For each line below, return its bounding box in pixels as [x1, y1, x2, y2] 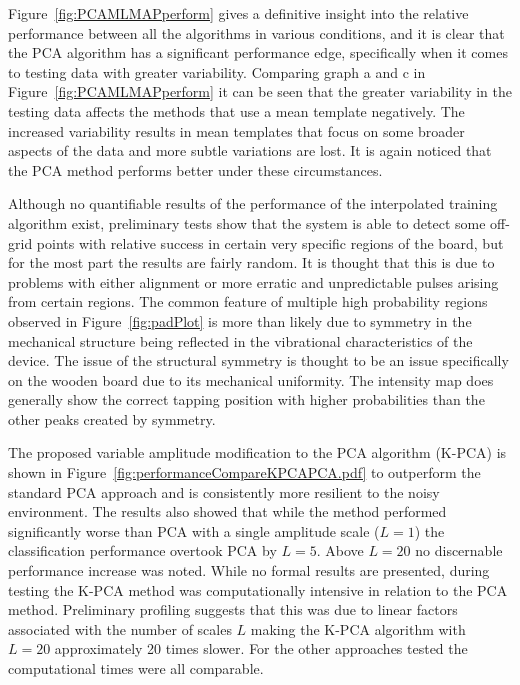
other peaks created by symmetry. [8, 408, 216, 429]
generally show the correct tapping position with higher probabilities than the [8, 389, 485, 410]
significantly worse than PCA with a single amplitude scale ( [8, 520, 380, 541]
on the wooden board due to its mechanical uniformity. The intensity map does [8, 369, 494, 390]
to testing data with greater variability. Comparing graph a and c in [8, 61, 426, 82]
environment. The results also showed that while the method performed [8, 501, 447, 522]
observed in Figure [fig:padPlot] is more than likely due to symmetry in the [8, 310, 472, 331]
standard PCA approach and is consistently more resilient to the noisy [8, 481, 440, 502]
